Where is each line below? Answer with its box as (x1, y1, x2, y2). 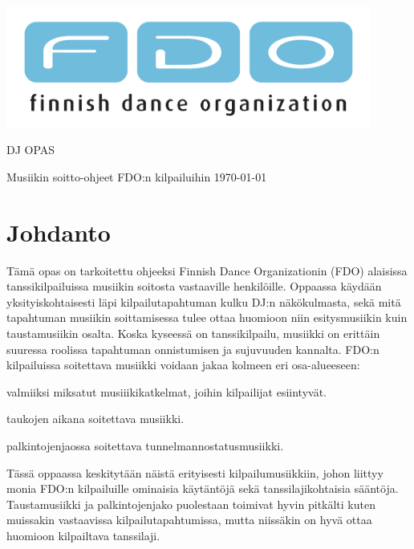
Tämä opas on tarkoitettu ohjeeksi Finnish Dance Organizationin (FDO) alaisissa (6, 262, 408, 279)
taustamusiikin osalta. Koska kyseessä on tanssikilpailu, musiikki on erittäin (6, 325, 380, 341)
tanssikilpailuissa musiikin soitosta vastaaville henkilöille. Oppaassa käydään (6, 278, 382, 295)
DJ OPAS (6, 141, 55, 158)
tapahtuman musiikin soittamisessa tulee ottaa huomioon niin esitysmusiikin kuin (6, 309, 408, 326)
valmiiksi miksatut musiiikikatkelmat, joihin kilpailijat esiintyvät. (6, 383, 327, 400)
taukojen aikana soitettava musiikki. (6, 410, 185, 427)
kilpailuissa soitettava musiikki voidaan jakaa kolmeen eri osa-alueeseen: (6, 356, 360, 373)
